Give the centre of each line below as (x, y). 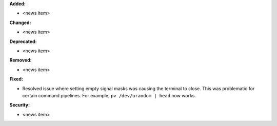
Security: (20, 105)
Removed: (21, 60)
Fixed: (16, 79)
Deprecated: (23, 41)
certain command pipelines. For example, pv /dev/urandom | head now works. (109, 95)
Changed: (20, 23)
